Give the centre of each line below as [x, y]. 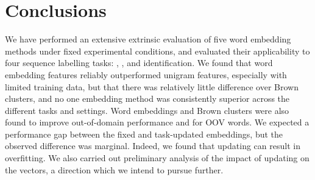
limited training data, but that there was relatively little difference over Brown [152, 86]
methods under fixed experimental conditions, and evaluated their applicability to [157, 51]
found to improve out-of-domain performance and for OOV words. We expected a [157, 122]
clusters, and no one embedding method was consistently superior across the [147, 98]
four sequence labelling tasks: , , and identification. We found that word [139, 63]
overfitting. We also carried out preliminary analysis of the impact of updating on [157, 158]
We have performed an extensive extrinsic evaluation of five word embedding [148, 39]
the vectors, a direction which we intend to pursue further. [114, 169]
